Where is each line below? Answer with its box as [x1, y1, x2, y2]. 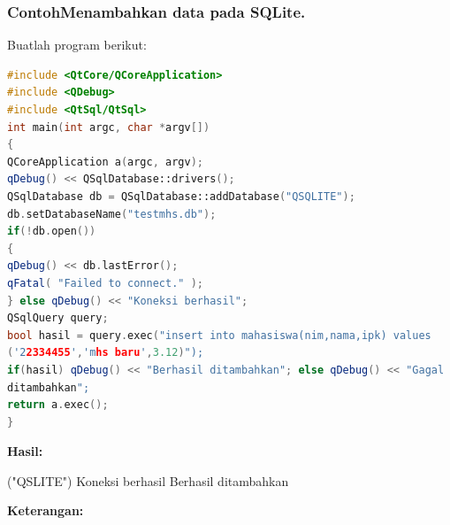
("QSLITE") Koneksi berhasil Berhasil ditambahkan [7, 471, 289, 490]
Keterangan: [7, 501, 84, 520]
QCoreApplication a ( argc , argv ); [7, 155, 203, 168]
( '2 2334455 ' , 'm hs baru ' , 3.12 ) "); [7, 346, 204, 359]
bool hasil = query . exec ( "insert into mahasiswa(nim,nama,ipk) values [7, 328, 431, 342]
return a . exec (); [7, 398, 109, 412]
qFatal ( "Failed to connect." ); [7, 276, 203, 290]
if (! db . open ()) [7, 225, 96, 238]
